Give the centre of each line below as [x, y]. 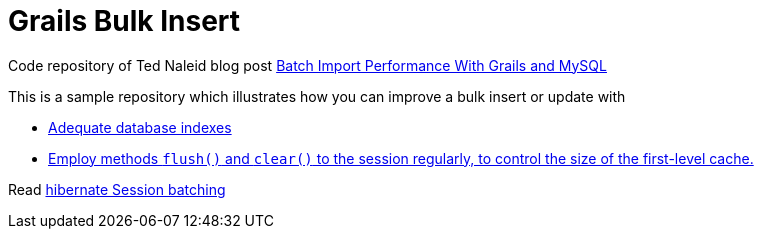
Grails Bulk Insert [124, 21]
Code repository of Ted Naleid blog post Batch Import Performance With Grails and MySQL [307, 65]
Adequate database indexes [140, 127]
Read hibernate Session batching [117, 189]
